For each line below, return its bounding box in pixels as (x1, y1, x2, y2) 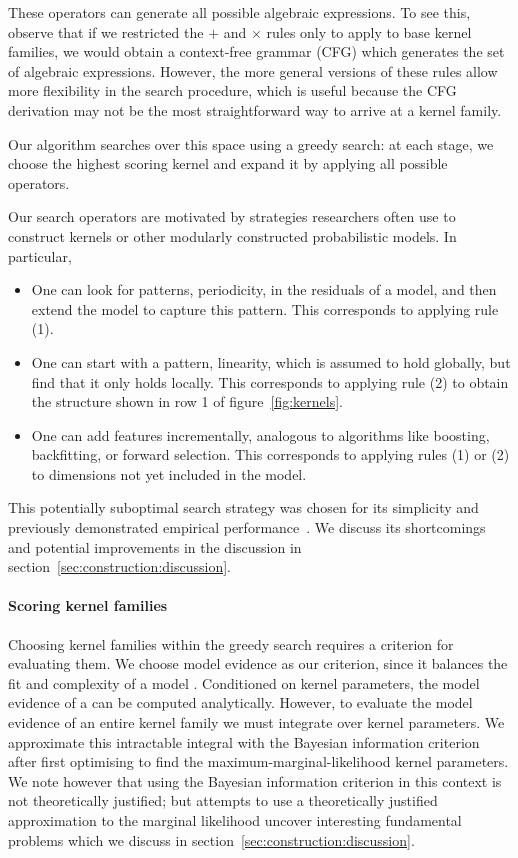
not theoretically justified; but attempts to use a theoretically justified (8, 790, 438, 811)
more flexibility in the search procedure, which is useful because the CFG (8, 80, 457, 101)
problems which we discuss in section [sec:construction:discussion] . (8, 829, 415, 850)
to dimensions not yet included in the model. (31, 463, 307, 484)
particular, (8, 245, 72, 266)
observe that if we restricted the (8, 21, 204, 42)
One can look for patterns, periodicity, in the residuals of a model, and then (31, 279, 497, 300)
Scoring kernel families (8, 595, 168, 616)
